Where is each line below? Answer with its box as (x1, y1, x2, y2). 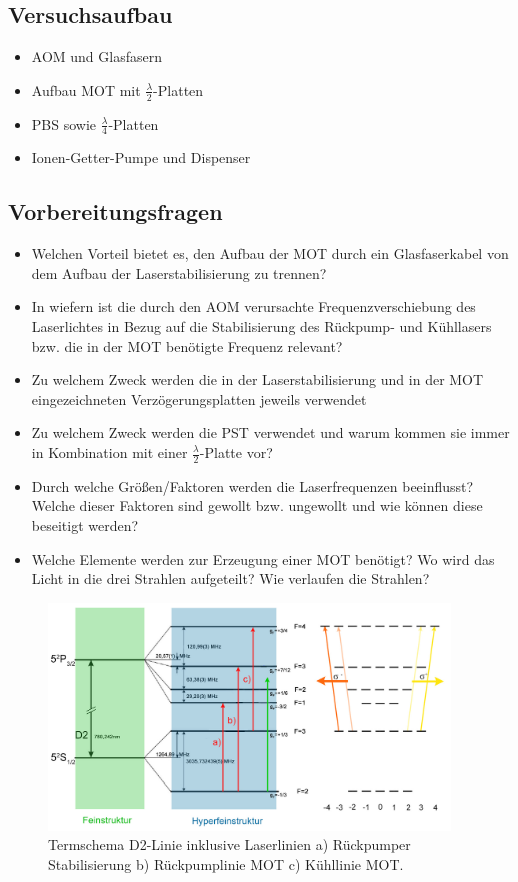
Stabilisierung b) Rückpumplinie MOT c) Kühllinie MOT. (48, 853, 404, 874)
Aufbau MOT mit (31, 79, 141, 100)
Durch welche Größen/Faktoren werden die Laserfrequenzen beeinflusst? (31, 475, 474, 496)
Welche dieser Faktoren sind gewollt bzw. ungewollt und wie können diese (31, 495, 483, 516)
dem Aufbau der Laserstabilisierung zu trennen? (31, 262, 327, 283)
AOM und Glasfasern (31, 46, 162, 67)
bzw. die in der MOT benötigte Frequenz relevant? (31, 335, 343, 356)
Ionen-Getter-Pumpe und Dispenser (31, 147, 251, 168)
